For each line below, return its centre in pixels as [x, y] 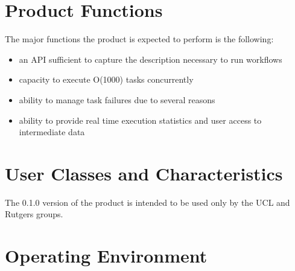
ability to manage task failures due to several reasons [117, 99]
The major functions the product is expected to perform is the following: [139, 39]
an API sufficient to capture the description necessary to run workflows [151, 59]
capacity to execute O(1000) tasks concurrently [106, 79]
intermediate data [52, 132]
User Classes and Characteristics [144, 173]
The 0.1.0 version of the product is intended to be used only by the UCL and [147, 202]
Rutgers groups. [34, 214]
